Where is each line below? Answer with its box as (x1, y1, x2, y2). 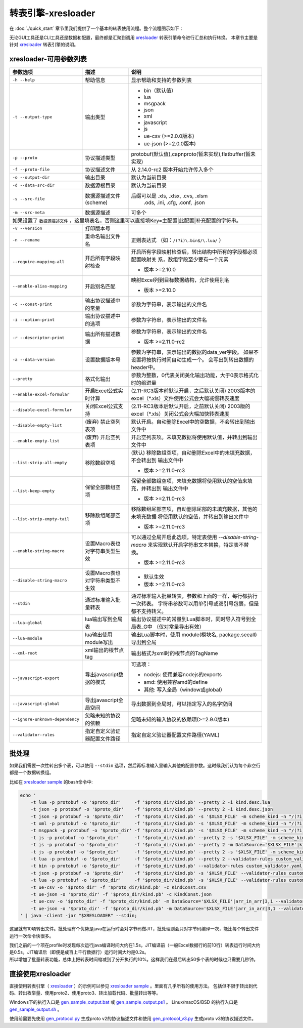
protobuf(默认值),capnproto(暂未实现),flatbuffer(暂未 (131, 151, 256, 158)
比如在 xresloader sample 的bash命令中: (9, 778, 93, 785)
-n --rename (12, 237, 40, 242)
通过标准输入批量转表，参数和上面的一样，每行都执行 (131, 593, 258, 600)
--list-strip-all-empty (12, 460, 67, 465)
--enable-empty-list (12, 438, 60, 443)
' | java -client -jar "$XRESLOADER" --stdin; (20, 913, 137, 919)
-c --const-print (12, 301, 53, 307)
